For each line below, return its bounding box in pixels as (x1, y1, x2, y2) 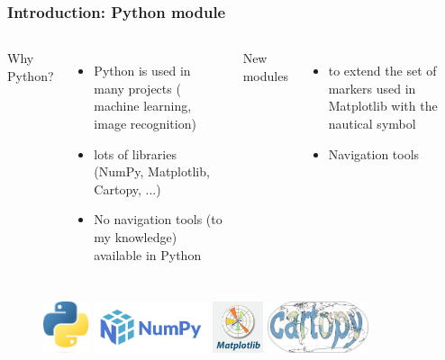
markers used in (328, 78, 416, 97)
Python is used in (94, 61, 191, 80)
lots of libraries (94, 144, 177, 163)
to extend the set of (328, 61, 437, 80)
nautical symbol (328, 114, 416, 132)
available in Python (94, 245, 202, 264)
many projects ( (94, 78, 181, 97)
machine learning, (94, 96, 192, 115)
